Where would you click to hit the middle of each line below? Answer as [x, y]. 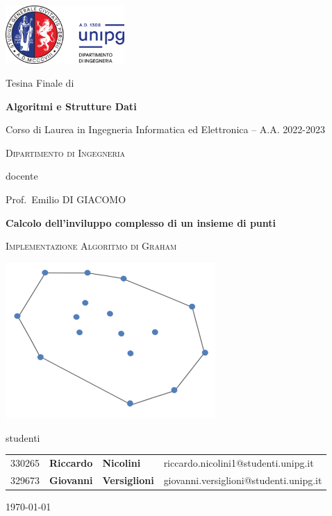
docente [22, 176]
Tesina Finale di [40, 83]
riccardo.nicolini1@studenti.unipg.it [239, 462]
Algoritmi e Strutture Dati [71, 106]
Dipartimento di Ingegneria [66, 152]
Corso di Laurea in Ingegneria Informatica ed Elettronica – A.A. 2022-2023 [165, 129]
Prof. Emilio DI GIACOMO [66, 199]
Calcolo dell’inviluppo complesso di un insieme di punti [141, 222]
